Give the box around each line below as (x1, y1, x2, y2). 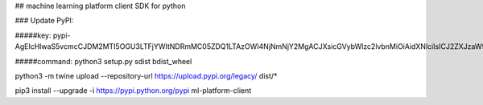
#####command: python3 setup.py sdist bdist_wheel (14, 56, 192, 66)
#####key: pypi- (14, 30, 71, 40)
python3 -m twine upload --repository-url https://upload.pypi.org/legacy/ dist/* (14, 71, 278, 80)
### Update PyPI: (14, 16, 74, 26)
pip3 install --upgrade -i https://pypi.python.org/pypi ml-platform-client (14, 86, 252, 95)
